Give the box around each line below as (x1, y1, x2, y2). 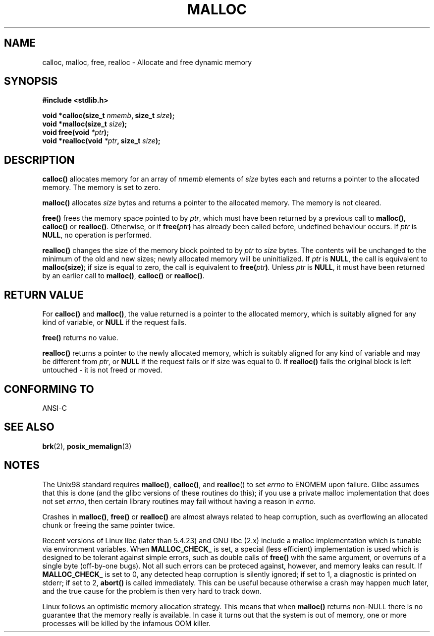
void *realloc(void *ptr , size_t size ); (42, 136, 161, 145)
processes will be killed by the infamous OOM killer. (42, 619, 211, 628)
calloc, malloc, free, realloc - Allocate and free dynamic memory (42, 58, 252, 66)
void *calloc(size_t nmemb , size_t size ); (42, 111, 175, 120)
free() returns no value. (42, 333, 118, 342)
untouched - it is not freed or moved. (42, 366, 163, 375)
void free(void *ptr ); (42, 128, 109, 137)
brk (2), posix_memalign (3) (42, 442, 132, 450)
